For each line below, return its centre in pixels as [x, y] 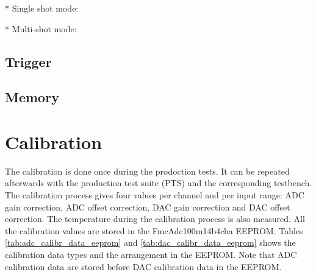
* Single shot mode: [42, 8]
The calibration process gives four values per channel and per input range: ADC [155, 195]
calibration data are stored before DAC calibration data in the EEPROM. [143, 266]
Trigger [28, 61]
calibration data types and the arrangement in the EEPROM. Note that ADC [151, 255]
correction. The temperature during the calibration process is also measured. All [155, 219]
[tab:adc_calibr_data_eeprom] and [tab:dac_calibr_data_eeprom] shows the [150, 242]
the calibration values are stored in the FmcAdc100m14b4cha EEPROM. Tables [154, 230]
